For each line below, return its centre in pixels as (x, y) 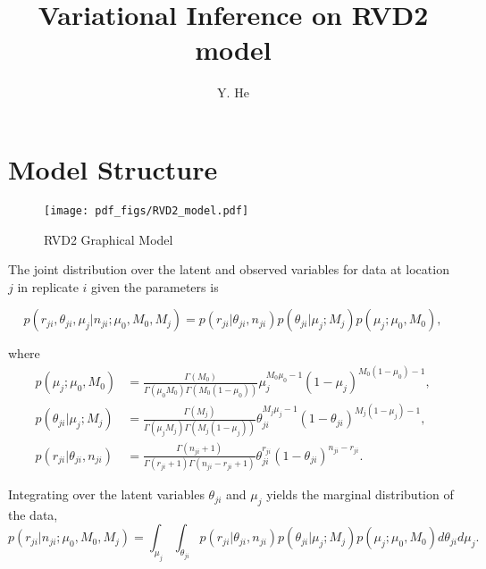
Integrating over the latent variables (106, 494)
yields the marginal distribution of (360, 494)
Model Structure (113, 168)
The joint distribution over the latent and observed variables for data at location (229, 269)
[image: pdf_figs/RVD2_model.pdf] (147, 210)
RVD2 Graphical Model (109, 239)
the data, (33, 514)
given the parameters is (155, 286)
